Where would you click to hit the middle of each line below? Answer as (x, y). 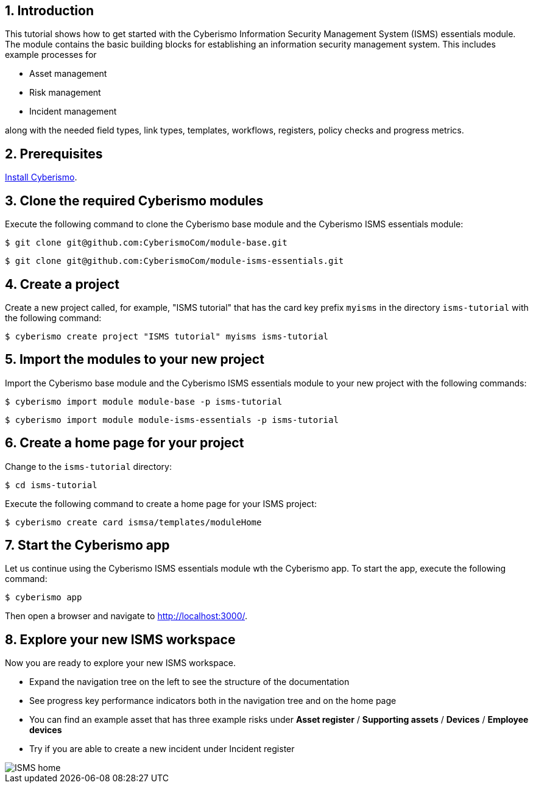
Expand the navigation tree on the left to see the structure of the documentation (189, 682)
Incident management (73, 112)
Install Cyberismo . (41, 177)
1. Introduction (49, 11)
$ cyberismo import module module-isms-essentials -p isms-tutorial (172, 420)
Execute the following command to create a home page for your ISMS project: (161, 503)
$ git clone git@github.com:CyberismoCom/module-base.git (146, 243)
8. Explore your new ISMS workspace (120, 639)
